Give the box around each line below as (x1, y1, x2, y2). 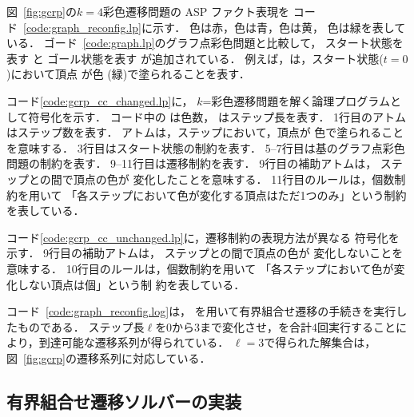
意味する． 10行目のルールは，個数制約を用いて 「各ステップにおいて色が (6, 260, 394, 276)
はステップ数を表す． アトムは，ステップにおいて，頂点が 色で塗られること (6, 124, 404, 141)
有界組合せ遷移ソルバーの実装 (6, 388, 241, 413)
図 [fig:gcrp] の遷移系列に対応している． (6, 349, 211, 366)
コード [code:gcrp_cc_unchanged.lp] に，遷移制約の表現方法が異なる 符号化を (6, 228, 400, 245)
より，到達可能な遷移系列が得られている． (6, 334, 229, 351)
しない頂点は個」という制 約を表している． (17, 276, 245, 292)
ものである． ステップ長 (17, 318, 145, 335)
